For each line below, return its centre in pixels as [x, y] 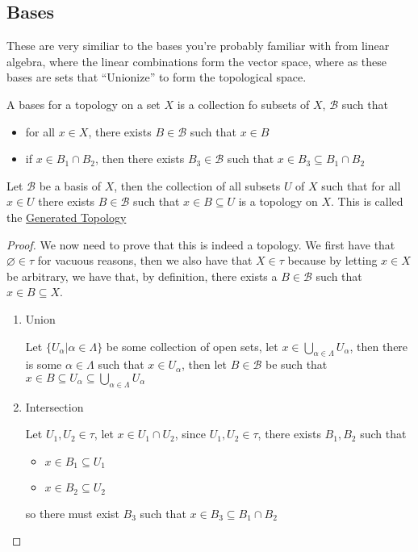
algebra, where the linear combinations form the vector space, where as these [197, 61]
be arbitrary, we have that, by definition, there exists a [142, 276]
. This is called [367, 201]
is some [44, 364]
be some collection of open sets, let [192, 346]
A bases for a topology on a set [84, 104]
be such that [297, 364]
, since [190, 434]
